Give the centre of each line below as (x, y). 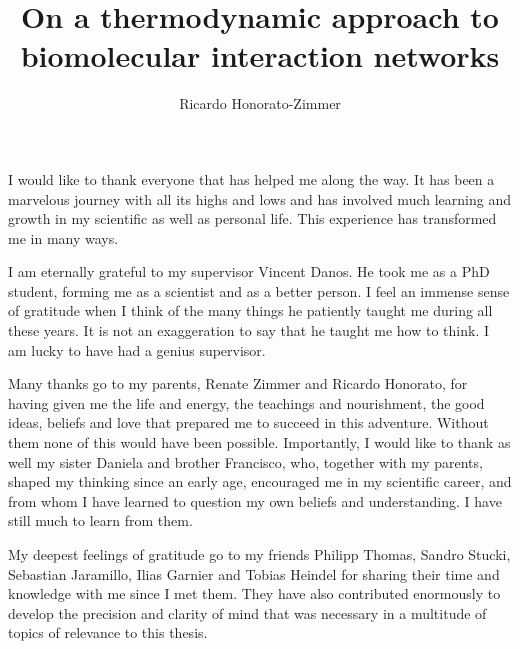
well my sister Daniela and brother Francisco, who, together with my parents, (245, 461)
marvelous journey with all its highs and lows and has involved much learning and (259, 198)
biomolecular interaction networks (260, 55)
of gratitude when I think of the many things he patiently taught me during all (250, 310)
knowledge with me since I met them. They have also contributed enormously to (254, 593)
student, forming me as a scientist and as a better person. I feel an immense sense (259, 290)
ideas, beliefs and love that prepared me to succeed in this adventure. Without (248, 422)
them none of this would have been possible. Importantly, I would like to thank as (259, 442)
